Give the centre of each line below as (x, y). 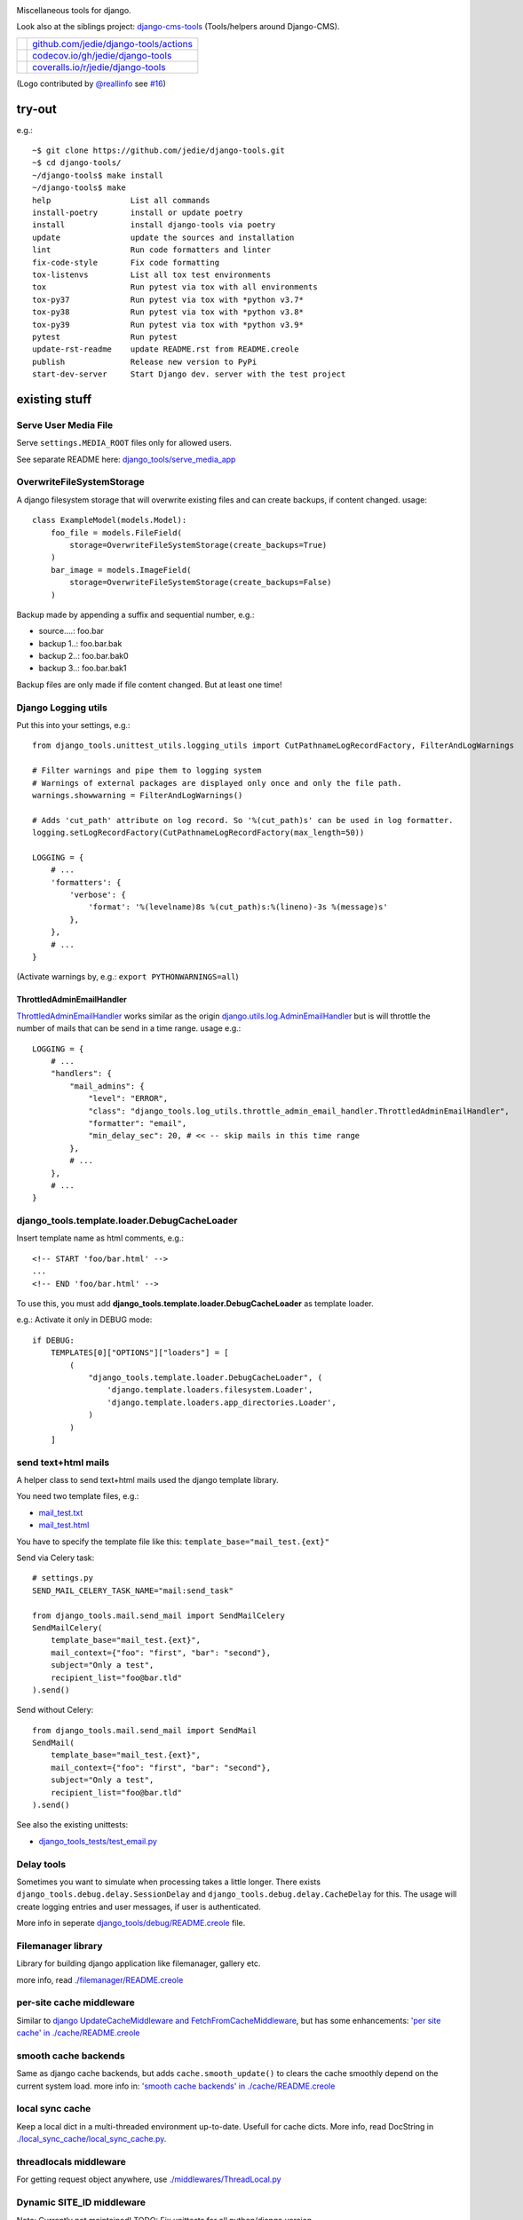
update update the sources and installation (163, 237)
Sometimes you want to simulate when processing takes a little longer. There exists (169, 1882)
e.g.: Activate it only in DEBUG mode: (84, 1320)
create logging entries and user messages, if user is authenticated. (139, 1907)
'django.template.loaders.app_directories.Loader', (222, 1402)
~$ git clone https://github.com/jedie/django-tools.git (159, 151)
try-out (36, 109)
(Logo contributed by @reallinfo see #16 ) (91, 83)
